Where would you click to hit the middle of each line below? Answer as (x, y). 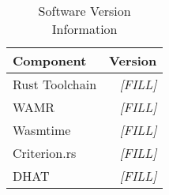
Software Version (84, 11)
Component (50, 60)
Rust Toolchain (55, 84)
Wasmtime (42, 130)
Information (84, 29)
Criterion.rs (45, 153)
